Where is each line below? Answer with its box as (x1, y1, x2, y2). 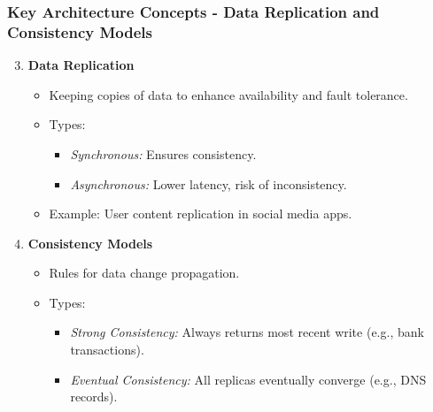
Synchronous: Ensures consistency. (70, 144, 257, 163)
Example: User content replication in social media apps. (49, 204, 352, 223)
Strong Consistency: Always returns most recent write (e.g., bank (70, 323, 424, 341)
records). (70, 387, 118, 406)
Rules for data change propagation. (49, 263, 240, 282)
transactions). (70, 340, 144, 359)
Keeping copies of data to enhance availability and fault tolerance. (49, 85, 408, 103)
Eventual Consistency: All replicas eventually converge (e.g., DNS (70, 370, 427, 388)
